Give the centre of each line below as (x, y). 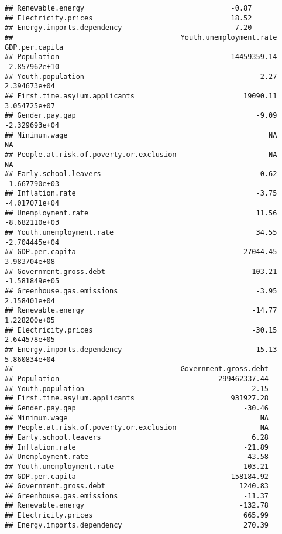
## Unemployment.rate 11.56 (141, 213)
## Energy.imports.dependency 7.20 (128, 28)
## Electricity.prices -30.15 (141, 330)
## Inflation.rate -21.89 (137, 447)
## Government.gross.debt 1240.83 (137, 486)
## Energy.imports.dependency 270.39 (137, 525)
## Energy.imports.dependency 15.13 (141, 349)
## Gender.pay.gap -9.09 (141, 116)
